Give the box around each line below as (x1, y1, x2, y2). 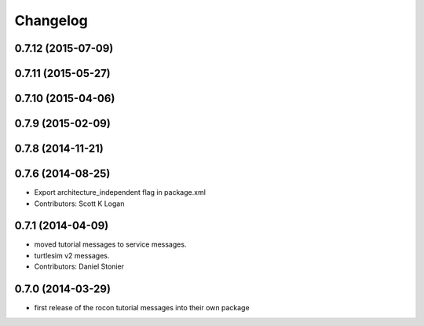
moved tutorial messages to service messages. (34, 240, 187, 249)
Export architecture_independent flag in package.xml (34, 188, 206, 197)
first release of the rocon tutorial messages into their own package (34, 303, 250, 313)
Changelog (14, 12, 88, 29)
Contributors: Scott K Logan (34, 199, 125, 208)
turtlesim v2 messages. (34, 251, 110, 260)
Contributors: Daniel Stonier (34, 262, 125, 271)
